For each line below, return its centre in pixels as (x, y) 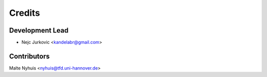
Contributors (29, 56)
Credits (25, 13)
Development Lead (39, 30)
